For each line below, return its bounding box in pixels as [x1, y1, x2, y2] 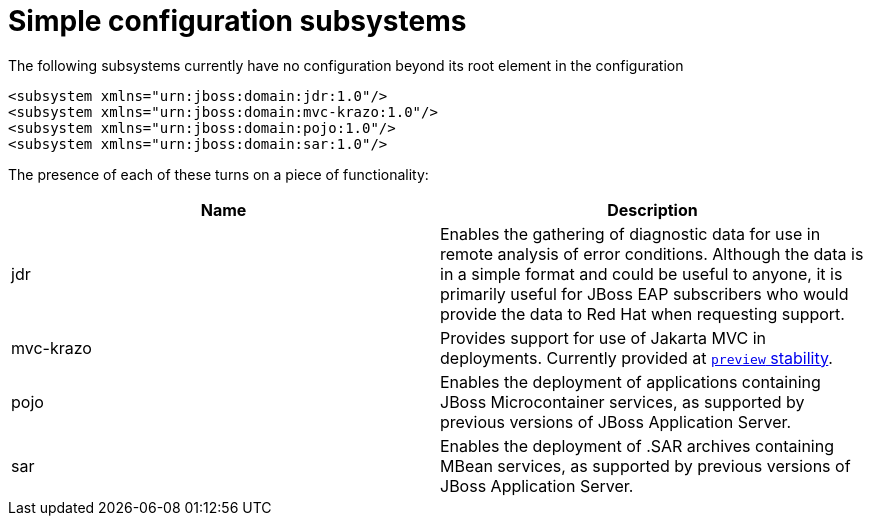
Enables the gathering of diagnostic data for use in [440, 223, 821, 244]
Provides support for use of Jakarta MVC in [440, 327, 767, 348]
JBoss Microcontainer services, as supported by [440, 391, 805, 412]
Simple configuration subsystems [8, 4, 467, 38]
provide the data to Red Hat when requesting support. [440, 303, 845, 324]
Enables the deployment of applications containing [440, 371, 821, 392]
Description [607, 199, 698, 220]
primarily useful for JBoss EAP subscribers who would [440, 283, 849, 304]
